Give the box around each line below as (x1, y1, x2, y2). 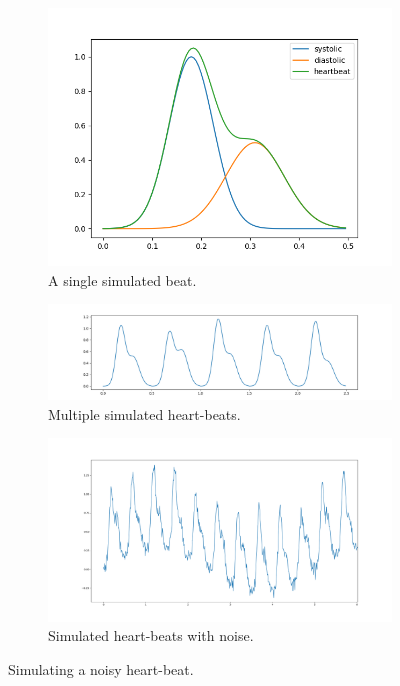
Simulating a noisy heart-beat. (8, 658, 194, 679)
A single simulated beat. (48, 269, 197, 290)
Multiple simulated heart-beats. (48, 403, 241, 424)
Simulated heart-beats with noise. (48, 625, 254, 646)
